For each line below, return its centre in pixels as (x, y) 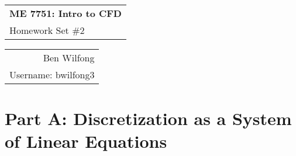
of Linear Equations (86, 141)
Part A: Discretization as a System (148, 118)
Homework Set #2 (47, 30)
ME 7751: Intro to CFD (66, 13)
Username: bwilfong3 (52, 74)
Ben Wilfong (69, 58)
